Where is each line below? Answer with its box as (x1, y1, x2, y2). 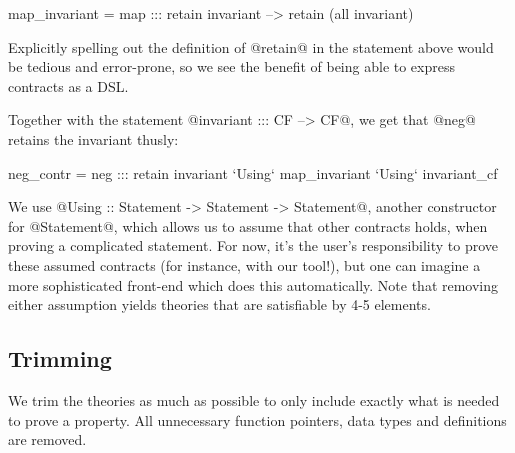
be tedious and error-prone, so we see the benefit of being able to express (8, 56, 455, 77)
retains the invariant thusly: (8, 128, 179, 149)
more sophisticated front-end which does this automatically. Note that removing (8, 274, 499, 295)
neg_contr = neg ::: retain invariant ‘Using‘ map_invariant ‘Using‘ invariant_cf (8, 162, 498, 183)
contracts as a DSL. (8, 75, 129, 96)
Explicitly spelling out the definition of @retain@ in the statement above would (8, 36, 494, 57)
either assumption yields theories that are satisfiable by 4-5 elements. (8, 294, 431, 315)
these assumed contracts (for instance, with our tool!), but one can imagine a (8, 254, 481, 275)
